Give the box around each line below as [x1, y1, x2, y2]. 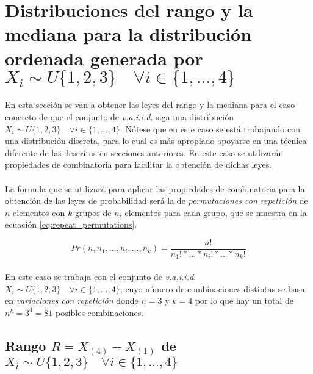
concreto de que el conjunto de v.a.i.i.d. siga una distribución [5, 110, 234, 123]
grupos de [74, 206, 112, 218]
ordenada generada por [5, 45, 203, 70]
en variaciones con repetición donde [5, 294, 139, 307]
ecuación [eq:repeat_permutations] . [5, 218, 137, 231]
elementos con [13, 206, 65, 218]
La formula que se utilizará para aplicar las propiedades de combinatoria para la [5, 182, 305, 195]
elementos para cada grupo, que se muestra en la [124, 206, 307, 218]
